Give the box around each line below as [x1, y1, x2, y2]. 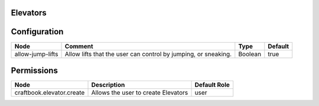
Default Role [194, 81, 230, 89]
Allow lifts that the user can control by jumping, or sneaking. [64, 50, 232, 58]
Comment [64, 42, 94, 50]
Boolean [238, 50, 262, 58]
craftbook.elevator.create [14, 89, 85, 97]
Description [91, 81, 125, 89]
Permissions [11, 65, 58, 75]
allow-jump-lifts [14, 50, 58, 58]
